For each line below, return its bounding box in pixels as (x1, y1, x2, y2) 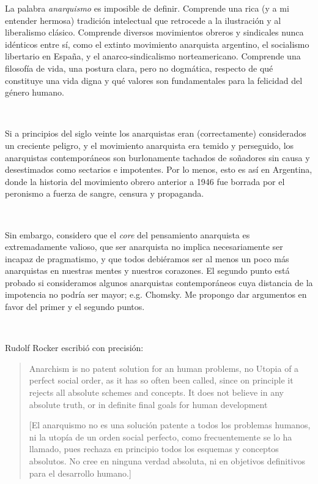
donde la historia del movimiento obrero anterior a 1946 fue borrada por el (5, 175, 285, 187)
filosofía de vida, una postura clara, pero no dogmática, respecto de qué (5, 61, 273, 74)
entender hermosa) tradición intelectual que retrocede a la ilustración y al (5, 13, 281, 26)
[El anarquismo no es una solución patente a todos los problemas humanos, (29, 418, 311, 431)
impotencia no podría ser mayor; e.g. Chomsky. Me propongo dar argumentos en (5, 288, 307, 301)
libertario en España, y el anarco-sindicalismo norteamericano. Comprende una (5, 50, 301, 62)
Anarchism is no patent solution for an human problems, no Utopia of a (29, 361, 299, 374)
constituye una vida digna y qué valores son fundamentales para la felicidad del (5, 74, 303, 86)
